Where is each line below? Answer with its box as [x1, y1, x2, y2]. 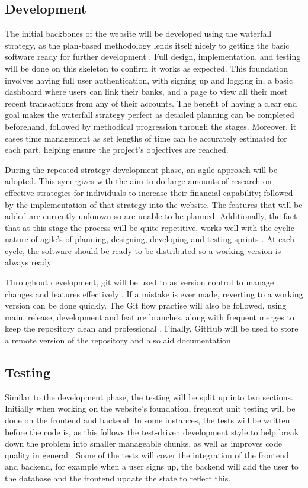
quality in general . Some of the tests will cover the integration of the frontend [5, 448, 289, 461]
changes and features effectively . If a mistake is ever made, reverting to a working [5, 287, 303, 300]
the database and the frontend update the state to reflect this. [5, 472, 231, 484]
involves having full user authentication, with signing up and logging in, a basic [5, 73, 293, 86]
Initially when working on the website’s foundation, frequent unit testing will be [5, 402, 296, 415]
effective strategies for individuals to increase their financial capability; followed [5, 186, 293, 198]
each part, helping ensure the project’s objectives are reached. [5, 143, 229, 156]
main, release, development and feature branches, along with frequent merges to [5, 310, 294, 323]
